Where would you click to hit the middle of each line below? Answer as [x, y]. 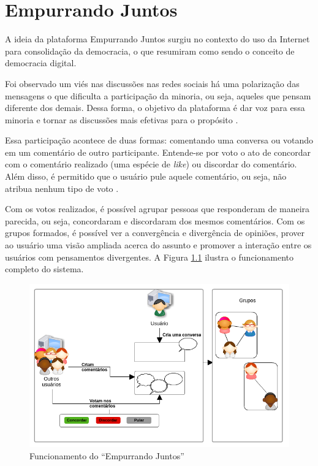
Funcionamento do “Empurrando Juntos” [107, 456]
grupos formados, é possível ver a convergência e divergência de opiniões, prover [155, 233]
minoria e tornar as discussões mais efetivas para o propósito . [122, 119]
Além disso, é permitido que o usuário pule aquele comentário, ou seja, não [146, 176]
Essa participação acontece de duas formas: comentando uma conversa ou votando [159, 140]
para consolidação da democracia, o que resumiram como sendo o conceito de [150, 51]
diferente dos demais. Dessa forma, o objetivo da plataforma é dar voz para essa [155, 108]
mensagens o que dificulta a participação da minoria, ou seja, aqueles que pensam [158, 95]
